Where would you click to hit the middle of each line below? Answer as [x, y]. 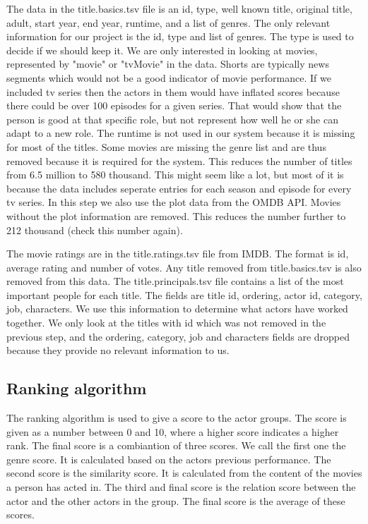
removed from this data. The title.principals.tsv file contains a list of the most [175, 281]
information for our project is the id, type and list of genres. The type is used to [180, 36]
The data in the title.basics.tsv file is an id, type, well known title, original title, [179, 8]
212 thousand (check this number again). [95, 230]
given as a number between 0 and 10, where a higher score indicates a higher [173, 431]
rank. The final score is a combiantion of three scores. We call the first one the [176, 445]
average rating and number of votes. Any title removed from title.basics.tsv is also [184, 267]
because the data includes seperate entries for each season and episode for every [179, 188]
